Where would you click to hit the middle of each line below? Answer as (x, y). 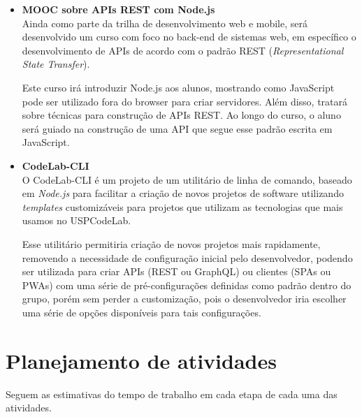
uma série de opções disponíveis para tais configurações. (142, 312)
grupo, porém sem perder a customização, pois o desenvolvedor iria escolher (184, 299)
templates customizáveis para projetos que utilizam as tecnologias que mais (182, 206)
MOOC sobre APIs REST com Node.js (118, 9)
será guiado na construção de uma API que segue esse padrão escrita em (177, 128)
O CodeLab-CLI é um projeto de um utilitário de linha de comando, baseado (187, 179)
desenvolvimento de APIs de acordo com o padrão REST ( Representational (183, 50)
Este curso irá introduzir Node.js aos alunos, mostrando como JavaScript (178, 87)
